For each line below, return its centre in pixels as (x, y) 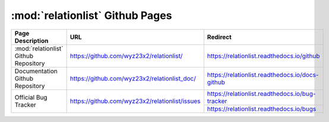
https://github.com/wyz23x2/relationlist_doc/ (133, 78)
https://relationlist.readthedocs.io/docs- (263, 75)
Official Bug (31, 98)
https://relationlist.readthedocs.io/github (263, 56)
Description (31, 40)
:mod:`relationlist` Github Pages (91, 15)
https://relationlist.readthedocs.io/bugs (262, 108)
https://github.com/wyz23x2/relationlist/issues (135, 101)
